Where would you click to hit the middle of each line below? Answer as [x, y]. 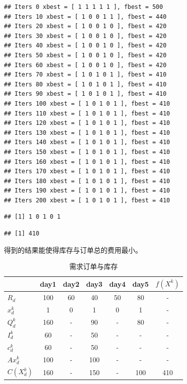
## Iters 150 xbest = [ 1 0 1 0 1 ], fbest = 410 [87, 152]
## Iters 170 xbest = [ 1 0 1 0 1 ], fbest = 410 [87, 172]
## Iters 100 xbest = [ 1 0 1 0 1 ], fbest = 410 [87, 103]
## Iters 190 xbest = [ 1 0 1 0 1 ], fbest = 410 [87, 191]
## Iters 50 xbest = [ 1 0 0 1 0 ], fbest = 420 [85, 55]
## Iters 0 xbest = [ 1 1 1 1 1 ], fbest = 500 [84, 7]
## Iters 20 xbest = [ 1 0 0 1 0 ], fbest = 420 [85, 26]
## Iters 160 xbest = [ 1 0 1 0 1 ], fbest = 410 [87, 162]
